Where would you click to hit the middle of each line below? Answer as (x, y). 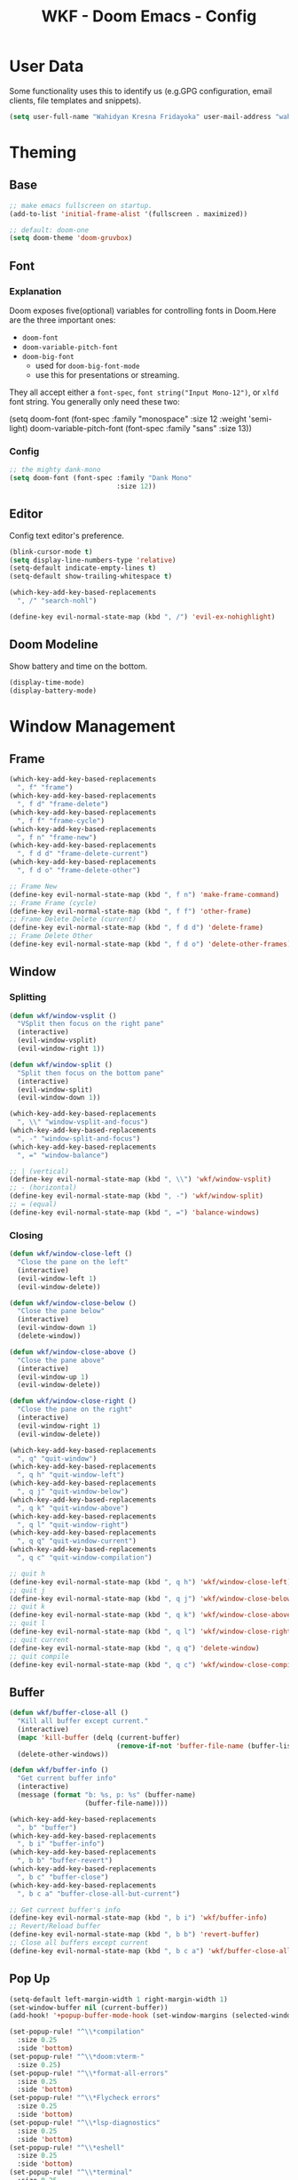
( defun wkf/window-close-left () (71, 1254)
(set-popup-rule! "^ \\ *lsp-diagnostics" (85, 2122)
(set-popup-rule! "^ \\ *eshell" (67, 2148)
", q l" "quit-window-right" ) (73, 1525)
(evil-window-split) (55, 1090)
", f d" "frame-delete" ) (63, 805)
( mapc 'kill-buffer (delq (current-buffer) (98, 1737)
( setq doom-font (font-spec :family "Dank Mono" (101, 478)
